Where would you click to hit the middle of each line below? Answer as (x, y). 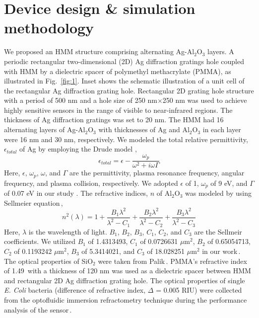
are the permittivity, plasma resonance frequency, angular (157, 173)
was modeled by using (218, 193)
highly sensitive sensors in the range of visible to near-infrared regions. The (118, 110)
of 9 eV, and (229, 183)
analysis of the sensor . (38, 309)
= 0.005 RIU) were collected (199, 290)
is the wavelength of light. (68, 231)
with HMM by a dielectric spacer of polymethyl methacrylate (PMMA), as (118, 71)
